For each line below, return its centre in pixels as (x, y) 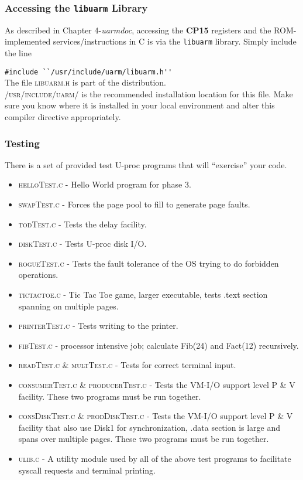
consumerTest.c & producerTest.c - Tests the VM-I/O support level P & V (157, 384)
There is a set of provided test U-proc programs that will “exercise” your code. (146, 164)
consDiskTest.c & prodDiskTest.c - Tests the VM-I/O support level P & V (156, 416)
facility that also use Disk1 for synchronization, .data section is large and (149, 427)
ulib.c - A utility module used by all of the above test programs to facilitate (155, 458)
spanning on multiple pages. (68, 306)
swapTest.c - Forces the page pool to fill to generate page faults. (134, 204)
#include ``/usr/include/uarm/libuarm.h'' (89, 72)
